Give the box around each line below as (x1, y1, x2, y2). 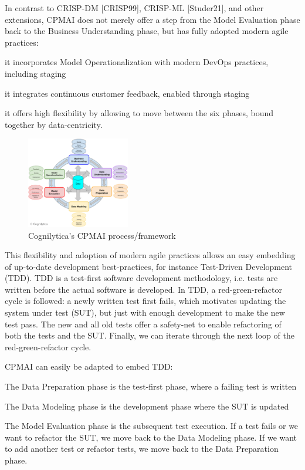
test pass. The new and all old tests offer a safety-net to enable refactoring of (5, 317, 282, 330)
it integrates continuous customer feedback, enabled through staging (5, 87, 250, 99)
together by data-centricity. (5, 118, 103, 130)
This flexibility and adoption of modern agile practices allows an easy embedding (5, 249, 296, 261)
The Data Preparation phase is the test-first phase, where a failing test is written (5, 380, 297, 393)
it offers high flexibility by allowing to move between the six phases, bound (5, 107, 274, 119)
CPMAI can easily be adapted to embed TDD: (5, 360, 173, 373)
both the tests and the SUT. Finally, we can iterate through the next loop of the (5, 329, 294, 341)
